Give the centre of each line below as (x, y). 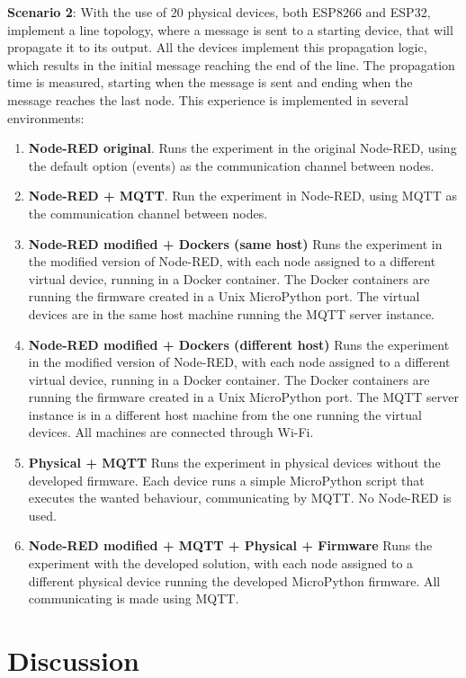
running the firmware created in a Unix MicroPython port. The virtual (224, 296)
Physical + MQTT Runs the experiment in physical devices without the (234, 463)
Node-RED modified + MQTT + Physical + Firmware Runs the (230, 545)
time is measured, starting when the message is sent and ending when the (210, 82)
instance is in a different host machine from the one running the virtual (225, 414)
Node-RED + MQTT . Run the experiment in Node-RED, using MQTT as (242, 196)
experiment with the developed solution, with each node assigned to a (221, 563)
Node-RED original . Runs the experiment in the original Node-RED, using (242, 148)
